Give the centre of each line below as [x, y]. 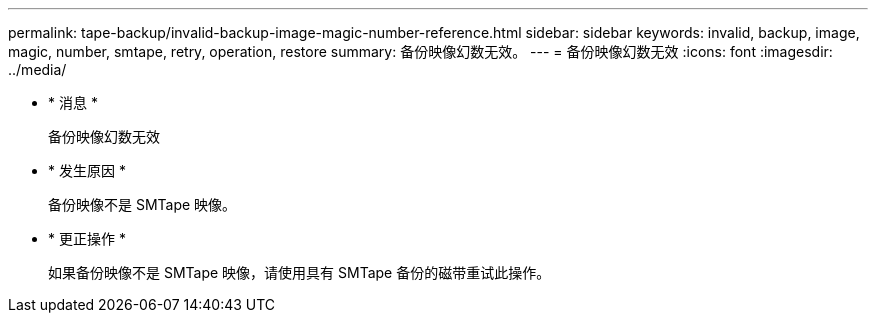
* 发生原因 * [87, 170]
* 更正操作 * [87, 238]
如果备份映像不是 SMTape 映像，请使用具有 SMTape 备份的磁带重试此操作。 [299, 272]
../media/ [37, 69]
